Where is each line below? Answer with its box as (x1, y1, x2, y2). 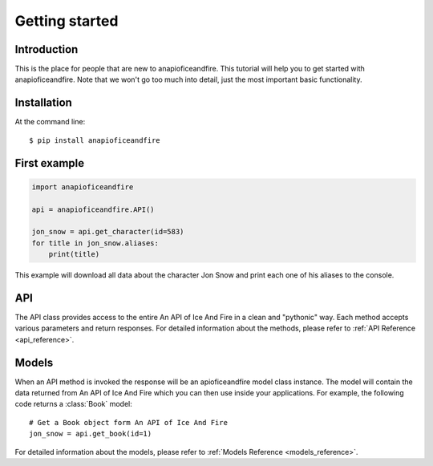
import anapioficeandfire (31, 182, 134, 192)
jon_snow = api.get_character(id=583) (31, 227, 184, 237)
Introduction (14, 43, 79, 56)
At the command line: (14, 117, 86, 127)
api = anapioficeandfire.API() (31, 205, 156, 214)
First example (14, 156, 85, 170)
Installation (14, 96, 72, 110)
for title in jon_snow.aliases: (31, 238, 160, 248)
